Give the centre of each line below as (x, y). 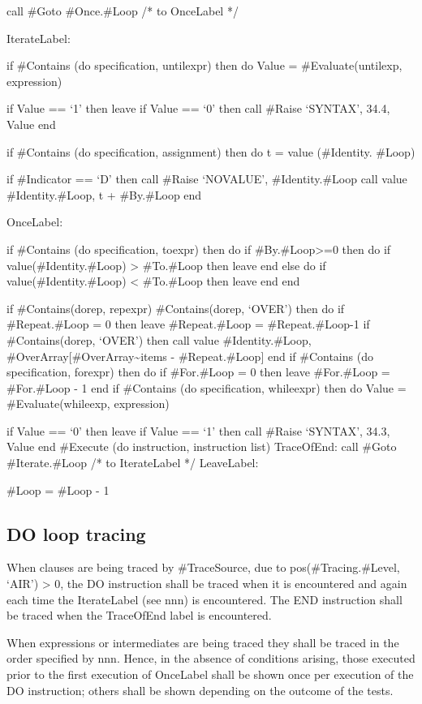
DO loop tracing (76, 533)
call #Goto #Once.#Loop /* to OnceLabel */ (123, 11)
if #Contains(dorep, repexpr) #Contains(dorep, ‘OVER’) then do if (176, 308)
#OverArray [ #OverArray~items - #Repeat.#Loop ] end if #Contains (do (190, 356)
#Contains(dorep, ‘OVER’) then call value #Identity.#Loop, (159, 339)
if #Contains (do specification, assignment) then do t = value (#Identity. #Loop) (211, 151)
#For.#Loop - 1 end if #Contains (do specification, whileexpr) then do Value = (207, 387)
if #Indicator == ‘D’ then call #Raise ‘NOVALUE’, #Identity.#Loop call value (207, 179)
